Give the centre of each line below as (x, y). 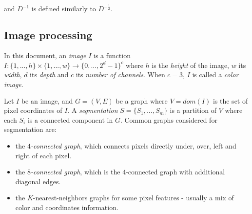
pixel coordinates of (33, 110)
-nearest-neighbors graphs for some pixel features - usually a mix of (133, 198)
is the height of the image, (191, 65)
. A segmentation (93, 110)
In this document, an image (45, 55)
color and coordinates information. (67, 207)
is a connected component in (70, 119)
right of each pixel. (43, 155)
